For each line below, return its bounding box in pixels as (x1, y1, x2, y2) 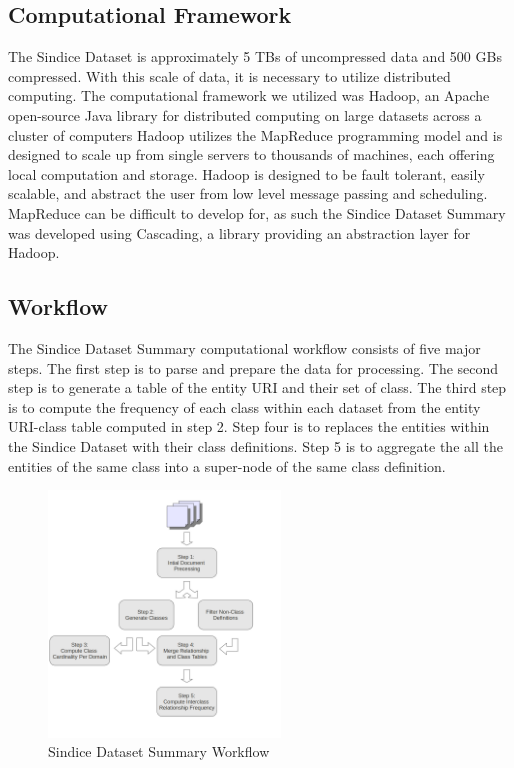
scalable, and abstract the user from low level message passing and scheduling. (8, 183, 488, 204)
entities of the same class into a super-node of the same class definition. (8, 455, 446, 476)
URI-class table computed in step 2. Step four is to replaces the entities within (8, 416, 490, 437)
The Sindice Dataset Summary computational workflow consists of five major (8, 337, 481, 358)
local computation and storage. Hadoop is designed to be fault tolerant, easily (8, 163, 485, 184)
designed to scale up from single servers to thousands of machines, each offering (8, 144, 495, 165)
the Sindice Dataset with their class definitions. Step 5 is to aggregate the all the (8, 435, 503, 456)
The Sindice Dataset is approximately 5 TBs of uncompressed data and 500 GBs (8, 46, 502, 67)
